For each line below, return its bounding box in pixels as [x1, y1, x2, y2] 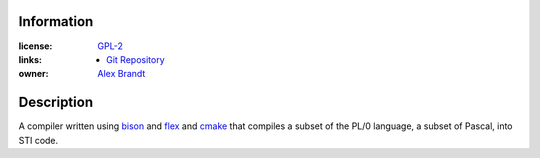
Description [18, 94, 94, 111]
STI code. [18, 134, 59, 146]
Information [18, 13, 94, 30]
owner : [18, 68, 49, 80]
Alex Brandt [97, 68, 146, 80]
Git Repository [106, 53, 165, 65]
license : [18, 40, 53, 52]
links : [18, 53, 42, 65]
